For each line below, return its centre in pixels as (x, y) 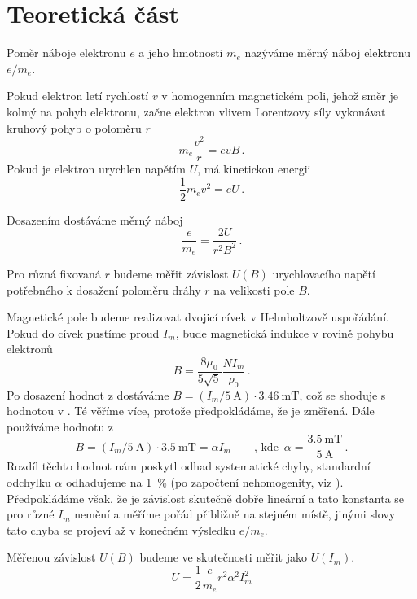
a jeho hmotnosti (181, 52)
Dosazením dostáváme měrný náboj (95, 219)
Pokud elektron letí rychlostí (78, 96)
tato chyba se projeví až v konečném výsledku (121, 529)
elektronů (30, 349)
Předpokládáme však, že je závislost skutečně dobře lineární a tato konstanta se (206, 498)
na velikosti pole (254, 289)
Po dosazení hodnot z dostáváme (88, 394)
